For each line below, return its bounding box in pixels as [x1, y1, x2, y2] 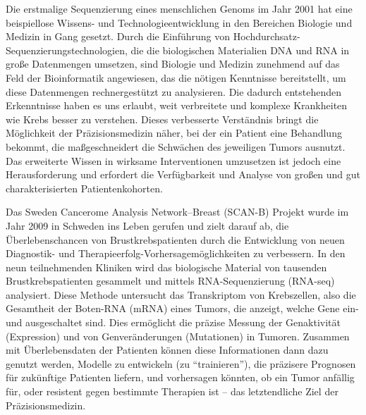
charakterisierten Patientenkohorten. [6, 180, 163, 195]
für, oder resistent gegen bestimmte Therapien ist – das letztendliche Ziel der [6, 384, 338, 399]
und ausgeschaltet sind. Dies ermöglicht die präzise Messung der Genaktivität [6, 315, 341, 330]
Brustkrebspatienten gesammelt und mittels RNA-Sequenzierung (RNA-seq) [6, 273, 335, 288]
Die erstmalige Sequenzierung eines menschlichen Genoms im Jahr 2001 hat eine [6, 1, 353, 16]
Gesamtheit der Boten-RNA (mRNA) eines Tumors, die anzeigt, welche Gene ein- [6, 301, 359, 316]
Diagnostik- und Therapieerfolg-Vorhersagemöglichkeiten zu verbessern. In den [6, 246, 346, 261]
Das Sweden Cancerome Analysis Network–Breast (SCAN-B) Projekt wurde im [6, 204, 349, 219]
